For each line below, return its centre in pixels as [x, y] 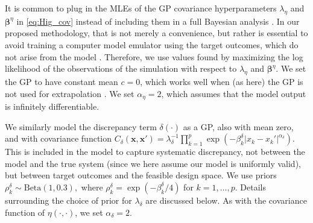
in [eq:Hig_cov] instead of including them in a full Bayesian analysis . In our [158, 21]
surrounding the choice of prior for [68, 200]
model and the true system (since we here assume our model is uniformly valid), [153, 163]
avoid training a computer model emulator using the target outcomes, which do [152, 44]
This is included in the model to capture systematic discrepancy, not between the [155, 152]
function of [25, 212]
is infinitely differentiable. [52, 106]
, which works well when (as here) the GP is [222, 81]
